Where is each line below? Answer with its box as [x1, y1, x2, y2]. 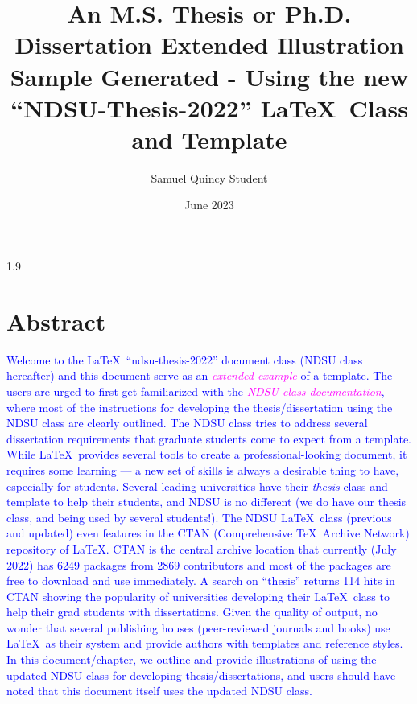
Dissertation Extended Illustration [14, 28, 404, 61]
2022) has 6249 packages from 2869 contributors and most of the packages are [6, 556, 391, 573]
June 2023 [184, 196, 234, 213]
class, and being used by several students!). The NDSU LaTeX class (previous [6, 508, 392, 525]
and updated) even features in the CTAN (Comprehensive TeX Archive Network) [6, 525, 410, 541]
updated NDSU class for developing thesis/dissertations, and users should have [6, 666, 396, 683]
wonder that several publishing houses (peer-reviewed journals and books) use [6, 619, 390, 636]
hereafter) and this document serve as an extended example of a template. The [6, 367, 393, 384]
